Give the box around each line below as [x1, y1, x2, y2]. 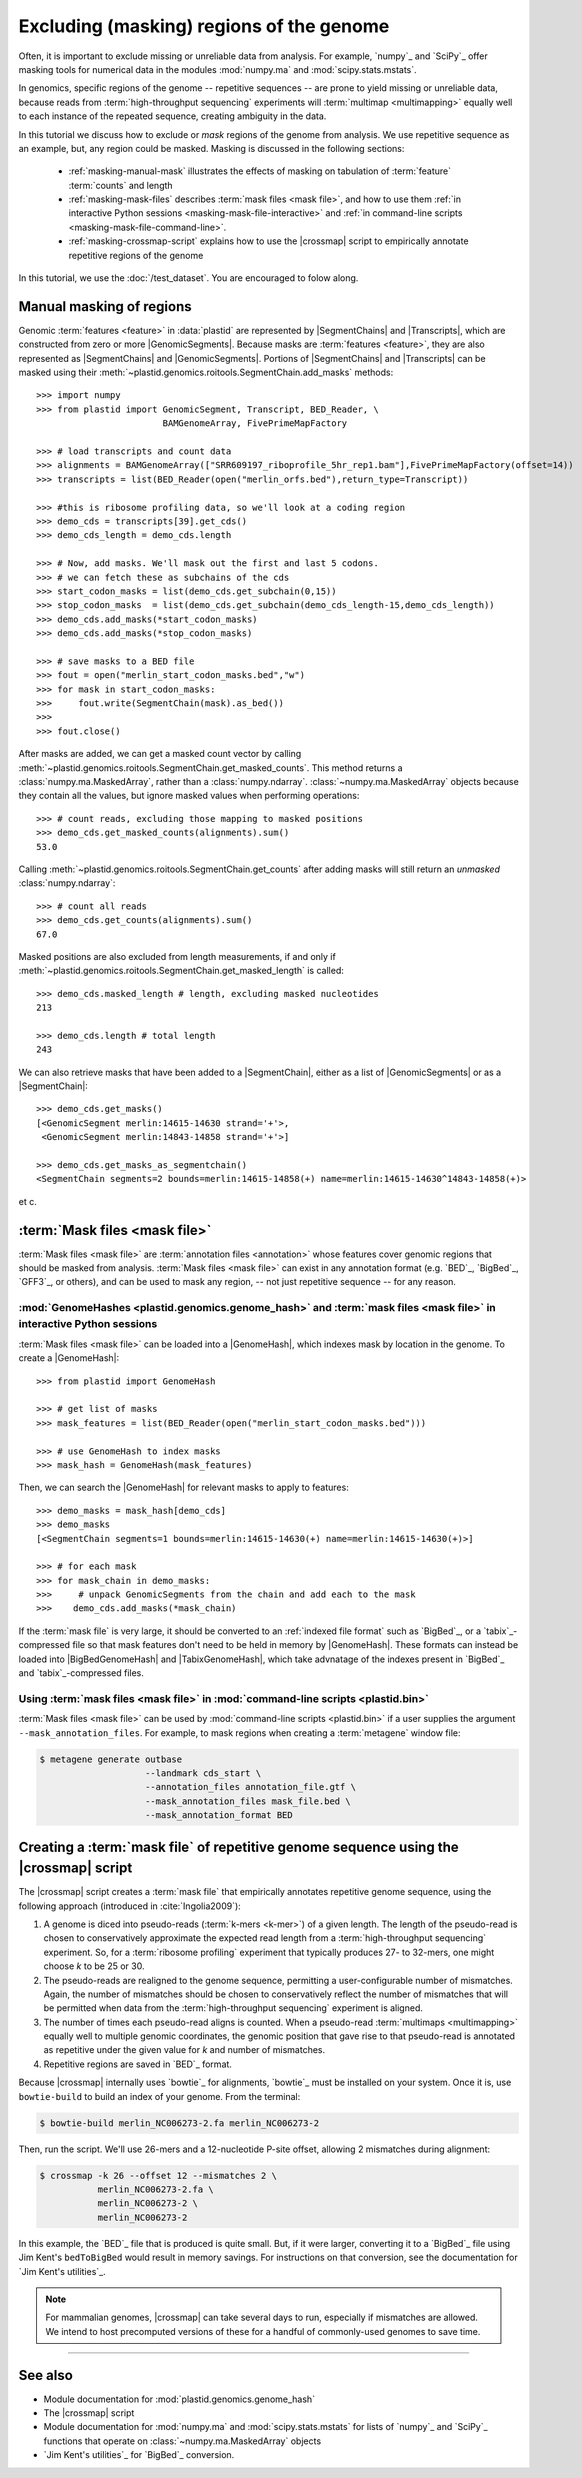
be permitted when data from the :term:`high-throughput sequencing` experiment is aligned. [43, 2002, 424, 2014]
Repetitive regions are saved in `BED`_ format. [43, 2058, 232, 2070]
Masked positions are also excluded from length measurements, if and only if [18, 950, 337, 962]
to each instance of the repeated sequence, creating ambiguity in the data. [18, 110, 327, 122]
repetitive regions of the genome [68, 249, 204, 261]
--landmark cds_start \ [145, 1767, 262, 1779]
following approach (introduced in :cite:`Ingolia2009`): [18, 1900, 242, 1912]
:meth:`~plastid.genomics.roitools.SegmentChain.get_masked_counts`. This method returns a [18, 761, 404, 774]
